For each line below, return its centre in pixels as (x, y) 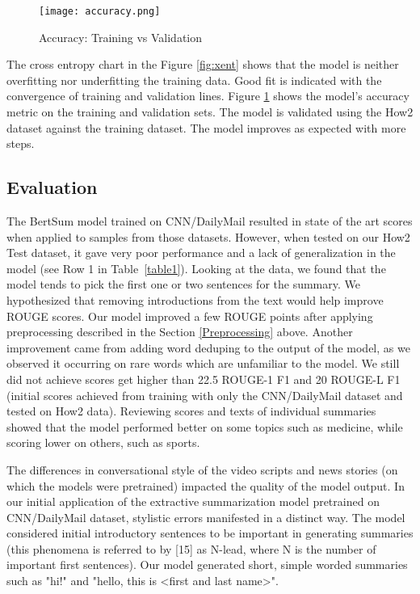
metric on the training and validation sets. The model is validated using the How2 (210, 112)
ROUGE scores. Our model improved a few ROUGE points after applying (190, 316)
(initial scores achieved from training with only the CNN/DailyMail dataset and (205, 395)
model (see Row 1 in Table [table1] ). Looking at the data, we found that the (196, 268)
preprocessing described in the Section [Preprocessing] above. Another (180, 332)
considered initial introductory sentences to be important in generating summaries (210, 533)
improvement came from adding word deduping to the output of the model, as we (208, 347)
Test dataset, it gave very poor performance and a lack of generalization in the (201, 253)
